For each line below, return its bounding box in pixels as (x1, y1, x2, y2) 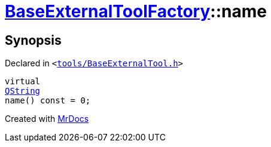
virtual (5, 76, 41, 87)
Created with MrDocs (5, 114, 89, 124)
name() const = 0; (5, 96, 91, 106)
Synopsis (5, 32, 62, 48)
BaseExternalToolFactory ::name (5, 1, 267, 22)
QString (5, 86, 41, 96)
